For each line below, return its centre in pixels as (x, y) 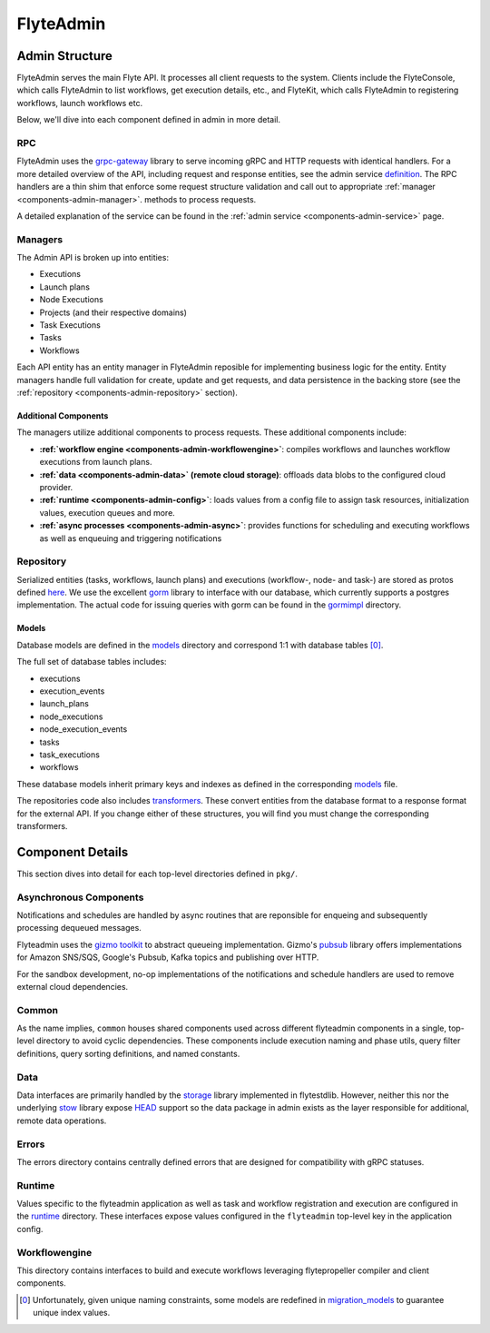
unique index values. (72, 1313)
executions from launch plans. (96, 462)
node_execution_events (83, 729)
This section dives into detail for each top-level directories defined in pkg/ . (157, 874)
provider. (56, 487)
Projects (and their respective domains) (113, 312)
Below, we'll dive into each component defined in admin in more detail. (149, 120)
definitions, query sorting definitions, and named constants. (128, 1053)
